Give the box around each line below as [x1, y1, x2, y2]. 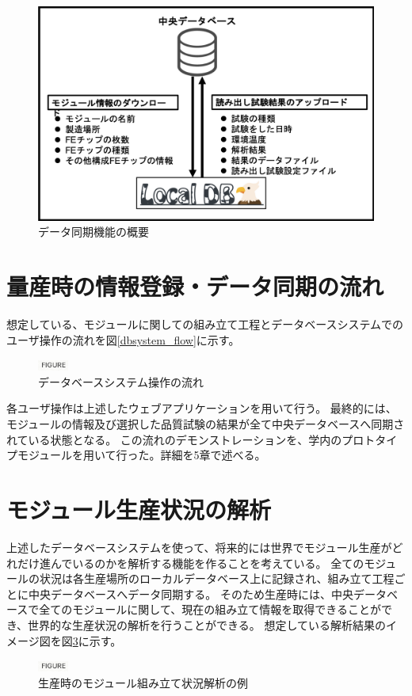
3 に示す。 [72, 632, 122, 648]
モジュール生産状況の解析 [6, 493, 272, 526]
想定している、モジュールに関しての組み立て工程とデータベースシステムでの [6, 316, 404, 333]
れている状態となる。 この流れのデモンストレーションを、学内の [6, 431, 342, 447]
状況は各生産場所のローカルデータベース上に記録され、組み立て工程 [39, 570, 395, 587]
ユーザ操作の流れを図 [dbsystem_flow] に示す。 [6, 331, 240, 348]
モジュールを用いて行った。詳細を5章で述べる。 [17, 447, 266, 463]
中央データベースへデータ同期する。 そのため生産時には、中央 [28, 585, 353, 602]
